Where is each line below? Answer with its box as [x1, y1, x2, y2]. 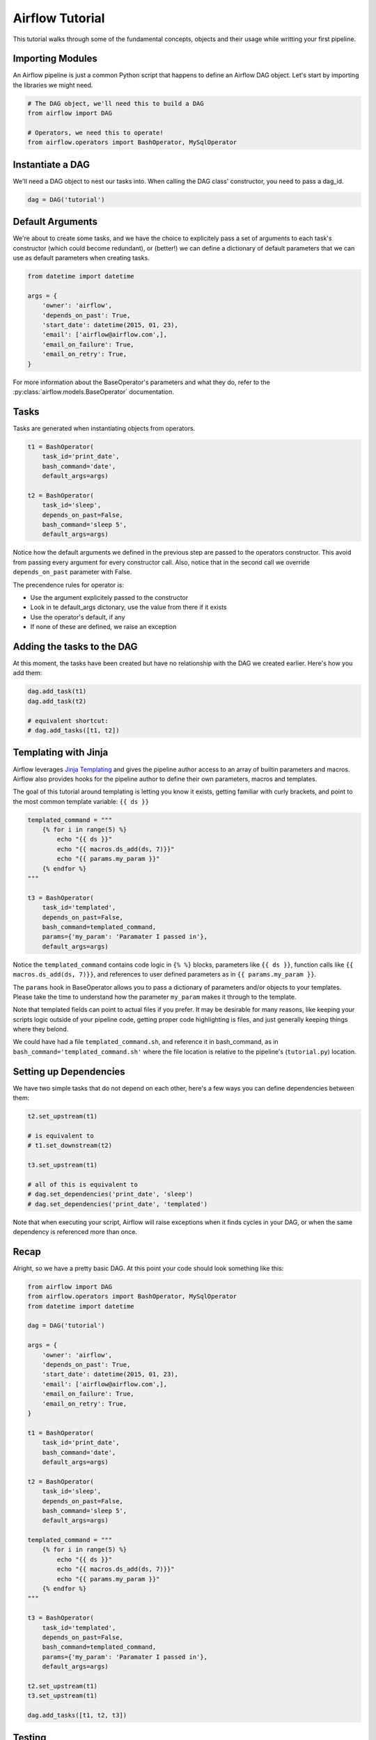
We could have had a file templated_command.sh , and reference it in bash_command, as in [13, 1038, 279, 1046]
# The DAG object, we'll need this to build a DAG [27, 100, 205, 107]
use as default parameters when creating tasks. [13, 254, 150, 262]
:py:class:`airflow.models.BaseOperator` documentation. [13, 388, 174, 396]
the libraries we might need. [13, 81, 93, 89]
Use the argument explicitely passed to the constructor [30, 593, 188, 601]
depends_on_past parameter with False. [13, 568, 132, 576]
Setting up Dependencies [13, 1066, 125, 1077]
